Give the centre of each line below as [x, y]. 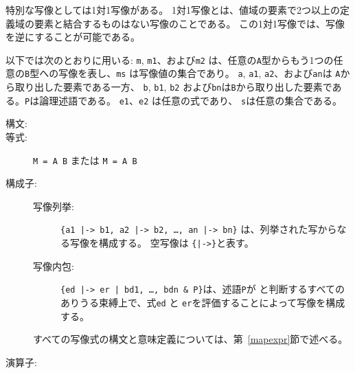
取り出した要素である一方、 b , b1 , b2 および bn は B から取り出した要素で [173, 87]
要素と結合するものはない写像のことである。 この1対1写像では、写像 [190, 23]
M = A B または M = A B [85, 160]
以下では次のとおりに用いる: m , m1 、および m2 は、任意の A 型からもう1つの [170, 59]
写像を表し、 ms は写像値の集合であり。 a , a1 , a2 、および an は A [199, 73]
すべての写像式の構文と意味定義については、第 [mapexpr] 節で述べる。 [191, 339]
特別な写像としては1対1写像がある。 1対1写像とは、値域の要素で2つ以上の [173, 10]
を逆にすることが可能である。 [73, 37]
